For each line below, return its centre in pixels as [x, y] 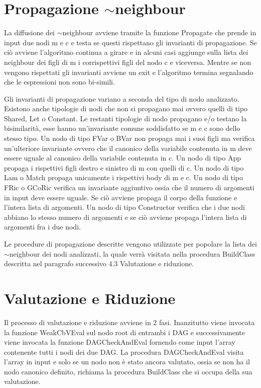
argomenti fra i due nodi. [42, 227]
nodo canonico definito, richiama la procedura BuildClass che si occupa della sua [128, 371]
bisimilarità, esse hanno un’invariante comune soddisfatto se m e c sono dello [122, 128]
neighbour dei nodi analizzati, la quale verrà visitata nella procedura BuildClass [132, 253]
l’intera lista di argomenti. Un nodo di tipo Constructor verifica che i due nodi [124, 207]
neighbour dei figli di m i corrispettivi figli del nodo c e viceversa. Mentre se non [127, 62]
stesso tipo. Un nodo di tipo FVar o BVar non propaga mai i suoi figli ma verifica [129, 138]
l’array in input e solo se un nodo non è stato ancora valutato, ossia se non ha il [127, 362]
